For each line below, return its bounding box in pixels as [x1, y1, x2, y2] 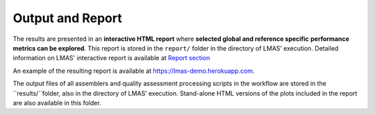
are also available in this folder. [12, 98, 101, 107]
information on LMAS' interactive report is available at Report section [12, 54, 210, 62]
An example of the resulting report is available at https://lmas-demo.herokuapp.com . [12, 67, 255, 75]
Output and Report [12, 10, 122, 26]
